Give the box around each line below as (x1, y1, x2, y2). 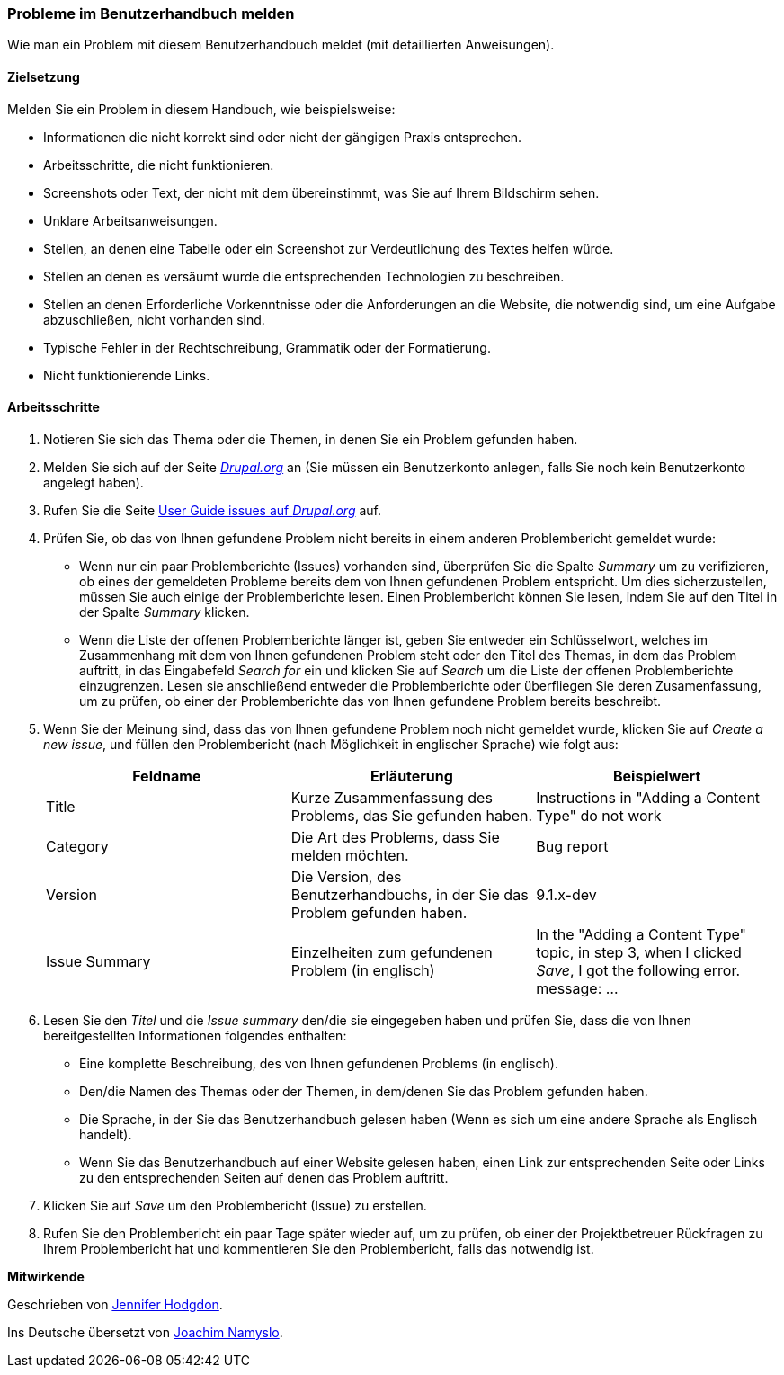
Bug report (536, 836, 609, 855)
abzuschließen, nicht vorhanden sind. (43, 311, 265, 327)
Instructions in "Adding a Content (536, 788, 761, 807)
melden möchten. (290, 845, 409, 864)
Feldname (132, 766, 201, 785)
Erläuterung (370, 766, 453, 785)
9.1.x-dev (536, 885, 597, 904)
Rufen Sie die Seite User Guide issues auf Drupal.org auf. (43, 502, 381, 518)
